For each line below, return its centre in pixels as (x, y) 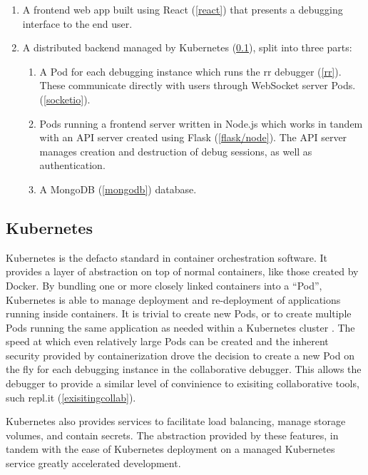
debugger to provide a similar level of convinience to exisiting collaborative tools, (183, 383)
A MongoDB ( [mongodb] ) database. (118, 189)
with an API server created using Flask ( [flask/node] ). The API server (193, 137)
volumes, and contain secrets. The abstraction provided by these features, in (172, 435)
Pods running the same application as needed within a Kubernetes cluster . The (180, 327)
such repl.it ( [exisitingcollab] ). (71, 397)
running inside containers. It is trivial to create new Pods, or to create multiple (179, 313)
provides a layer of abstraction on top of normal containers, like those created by (182, 271)
